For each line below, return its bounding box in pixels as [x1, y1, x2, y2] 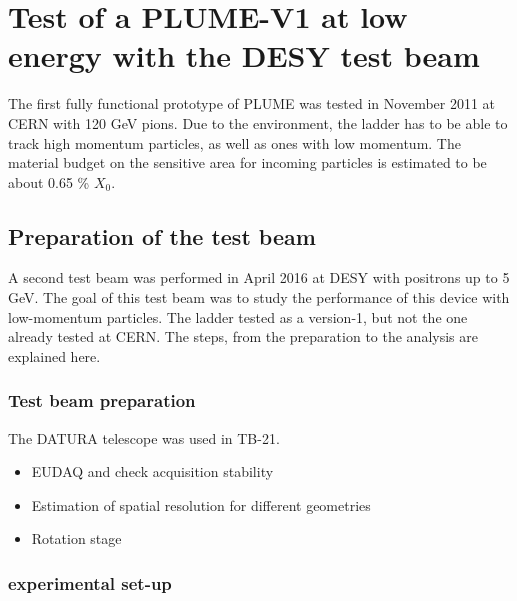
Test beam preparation [8, 388, 196, 413]
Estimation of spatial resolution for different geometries [31, 494, 371, 515]
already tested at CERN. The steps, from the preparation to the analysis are [8, 326, 478, 347]
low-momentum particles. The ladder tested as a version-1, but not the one [8, 306, 468, 327]
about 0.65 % [8, 171, 90, 192]
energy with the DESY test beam [8, 35, 480, 76]
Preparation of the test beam [8, 220, 316, 251]
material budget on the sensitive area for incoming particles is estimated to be [8, 152, 487, 173]
